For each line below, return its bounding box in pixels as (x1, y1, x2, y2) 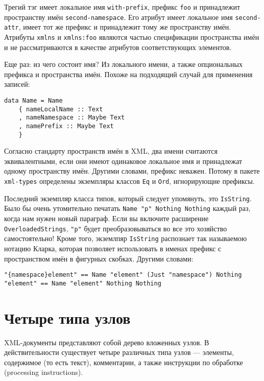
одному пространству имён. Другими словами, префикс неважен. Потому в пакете (4, 165, 260, 176)
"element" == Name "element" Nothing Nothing (4, 279, 161, 287)
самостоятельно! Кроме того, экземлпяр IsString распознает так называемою (4, 233, 247, 244)
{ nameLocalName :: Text (18, 105, 103, 113)
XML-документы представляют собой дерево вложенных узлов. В (4, 337, 209, 347)
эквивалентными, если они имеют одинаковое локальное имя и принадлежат (4, 155, 243, 166)
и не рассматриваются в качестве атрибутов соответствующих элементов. (4, 41, 232, 52)
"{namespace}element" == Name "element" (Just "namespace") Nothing (4, 271, 242, 279)
